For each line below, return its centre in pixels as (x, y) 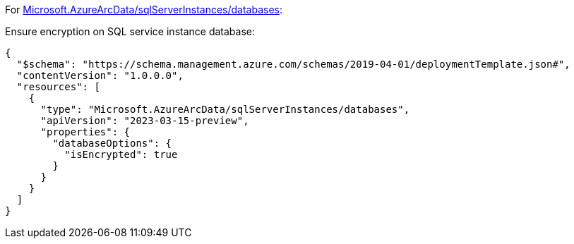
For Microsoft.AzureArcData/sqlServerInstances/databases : (144, 10)
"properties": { (85, 132)
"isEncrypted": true (121, 154)
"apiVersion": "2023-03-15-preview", (145, 121)
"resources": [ (58, 87)
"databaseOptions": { (112, 143)
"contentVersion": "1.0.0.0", (100, 75)
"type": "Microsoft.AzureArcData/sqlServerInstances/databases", (225, 109)
